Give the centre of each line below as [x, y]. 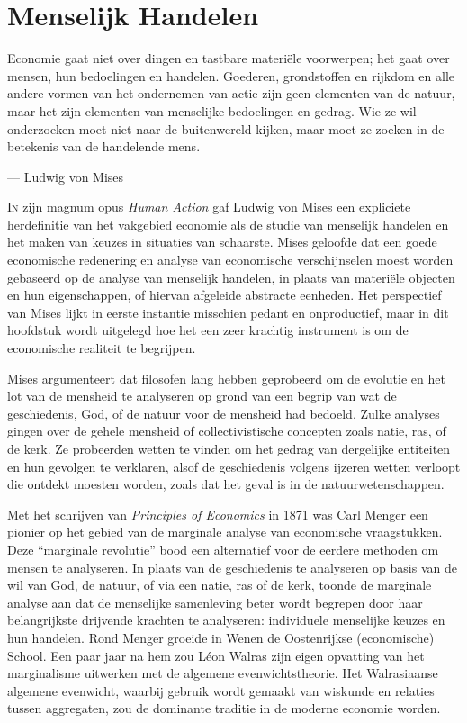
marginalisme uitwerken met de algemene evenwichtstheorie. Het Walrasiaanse [223, 673]
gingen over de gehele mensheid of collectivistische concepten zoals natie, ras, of [227, 431]
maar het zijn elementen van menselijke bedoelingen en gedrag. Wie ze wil [212, 110]
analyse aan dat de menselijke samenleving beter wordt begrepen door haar [215, 602]
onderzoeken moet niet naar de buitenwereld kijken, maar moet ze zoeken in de [226, 128]
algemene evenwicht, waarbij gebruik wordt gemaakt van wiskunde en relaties [221, 690]
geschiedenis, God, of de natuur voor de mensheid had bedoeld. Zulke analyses [224, 413]
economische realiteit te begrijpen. [102, 348]
